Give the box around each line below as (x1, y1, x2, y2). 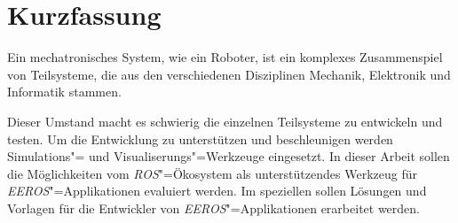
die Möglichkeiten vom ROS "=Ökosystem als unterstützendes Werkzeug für (7, 164, 417, 182)
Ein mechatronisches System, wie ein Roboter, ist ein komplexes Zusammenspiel (7, 48, 443, 66)
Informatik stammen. (7, 82, 122, 101)
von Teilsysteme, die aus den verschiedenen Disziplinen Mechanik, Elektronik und (7, 65, 451, 83)
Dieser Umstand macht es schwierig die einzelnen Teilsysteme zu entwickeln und (7, 111, 443, 130)
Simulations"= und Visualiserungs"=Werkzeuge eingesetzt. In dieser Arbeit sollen (7, 147, 450, 165)
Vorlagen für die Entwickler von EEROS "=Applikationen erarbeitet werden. (7, 198, 420, 217)
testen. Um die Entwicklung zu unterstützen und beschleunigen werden (7, 129, 393, 148)
